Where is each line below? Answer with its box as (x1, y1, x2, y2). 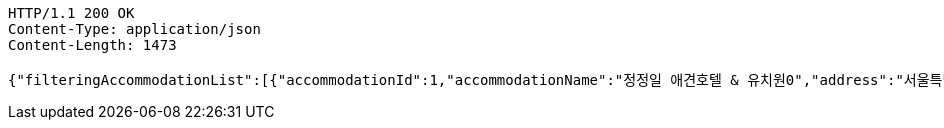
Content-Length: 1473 (8, 37, 177, 53)
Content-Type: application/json (8, 21, 261, 37)
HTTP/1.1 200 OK (8, 5, 135, 21)
